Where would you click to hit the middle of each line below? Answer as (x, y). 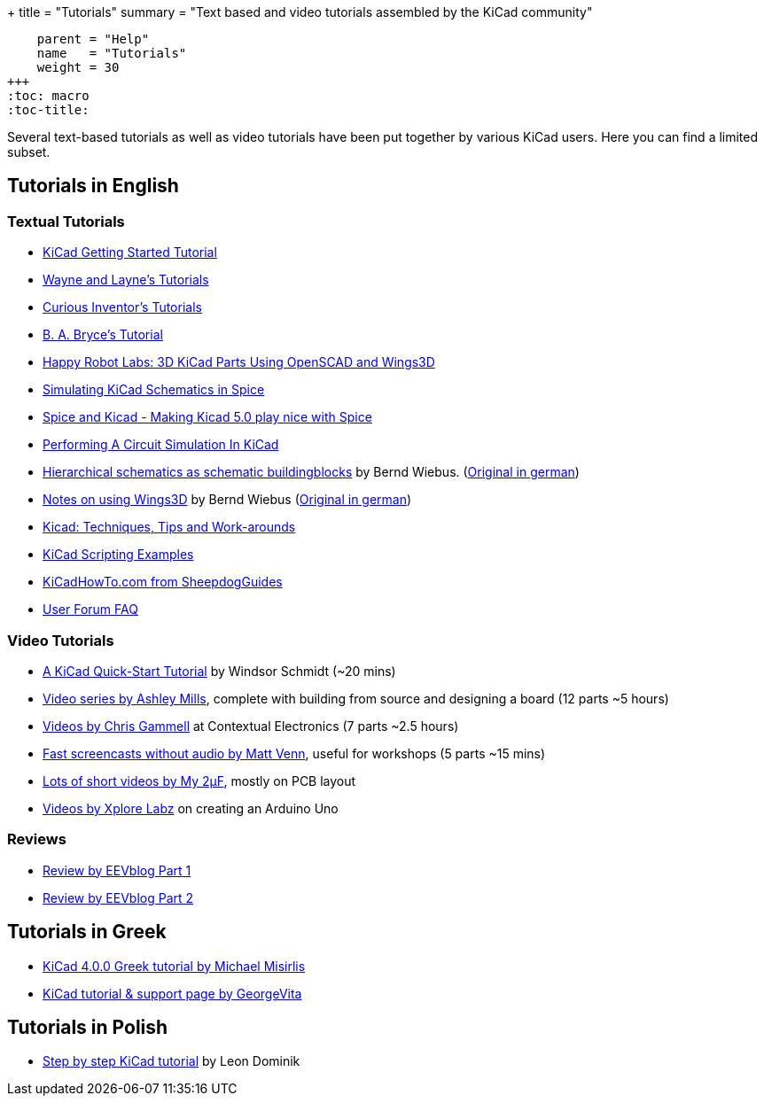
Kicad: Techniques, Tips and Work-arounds (169, 527)
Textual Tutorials (66, 221)
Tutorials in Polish (88, 1027)
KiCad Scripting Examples (118, 555)
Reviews (37, 839)
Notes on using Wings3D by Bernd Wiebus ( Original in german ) (227, 500)
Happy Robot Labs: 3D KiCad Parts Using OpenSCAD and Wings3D (239, 362)
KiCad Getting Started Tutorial (130, 252)
